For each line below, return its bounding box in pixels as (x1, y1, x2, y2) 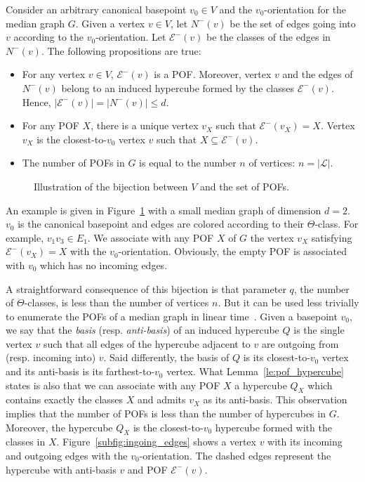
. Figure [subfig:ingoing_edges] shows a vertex (56, 434, 256, 449)
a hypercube (234, 377, 287, 392)
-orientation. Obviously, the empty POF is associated (118, 244, 347, 259)
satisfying (311, 230, 352, 245)
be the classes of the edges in (206, 30, 331, 44)
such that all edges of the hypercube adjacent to (43, 336, 251, 351)
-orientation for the (264, 2, 347, 16)
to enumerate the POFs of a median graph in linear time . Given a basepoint (6, 308, 338, 323)
